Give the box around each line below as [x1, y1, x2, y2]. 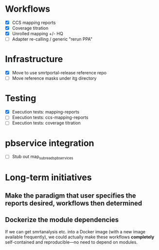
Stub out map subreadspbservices [12, 154, 73, 161]
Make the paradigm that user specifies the [5, 191, 136, 200]
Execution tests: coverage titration [12, 120, 81, 126]
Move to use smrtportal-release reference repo [12, 70, 107, 76]
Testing [5, 93, 36, 104]
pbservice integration [5, 137, 94, 149]
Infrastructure [5, 54, 63, 65]
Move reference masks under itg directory [12, 75, 97, 81]
